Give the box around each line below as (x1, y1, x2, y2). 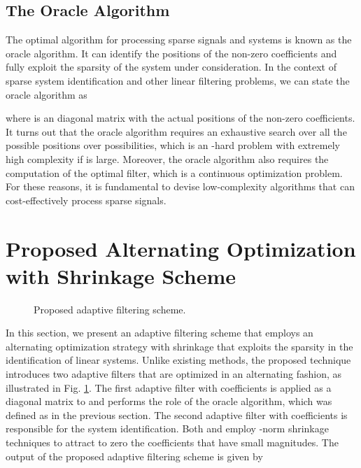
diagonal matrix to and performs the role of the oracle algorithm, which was (6, 394, 332, 409)
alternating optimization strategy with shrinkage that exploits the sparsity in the (6, 339, 353, 353)
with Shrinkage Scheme (6, 261, 236, 290)
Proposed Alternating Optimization (6, 234, 356, 262)
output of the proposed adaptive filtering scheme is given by (6, 448, 263, 463)
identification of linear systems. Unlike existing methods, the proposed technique (6, 353, 351, 367)
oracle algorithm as (6, 87, 87, 101)
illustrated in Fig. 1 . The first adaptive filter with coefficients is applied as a (6, 380, 332, 395)
